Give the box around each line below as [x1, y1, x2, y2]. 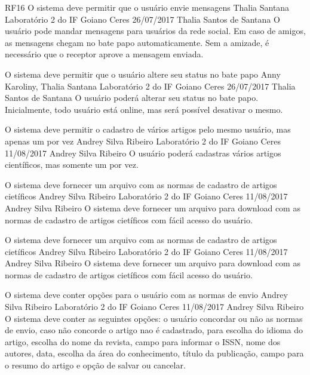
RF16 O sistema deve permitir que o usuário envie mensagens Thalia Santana [5, 1, 290, 13]
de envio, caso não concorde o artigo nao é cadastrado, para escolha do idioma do [5, 324, 303, 336]
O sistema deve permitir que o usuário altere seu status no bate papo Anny [5, 67, 281, 80]
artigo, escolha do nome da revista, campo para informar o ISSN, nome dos [5, 335, 281, 348]
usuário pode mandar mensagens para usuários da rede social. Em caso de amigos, [5, 24, 306, 37]
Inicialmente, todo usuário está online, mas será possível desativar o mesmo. [5, 103, 283, 115]
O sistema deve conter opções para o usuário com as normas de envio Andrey [5, 288, 288, 301]
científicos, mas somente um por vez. [5, 158, 139, 171]
